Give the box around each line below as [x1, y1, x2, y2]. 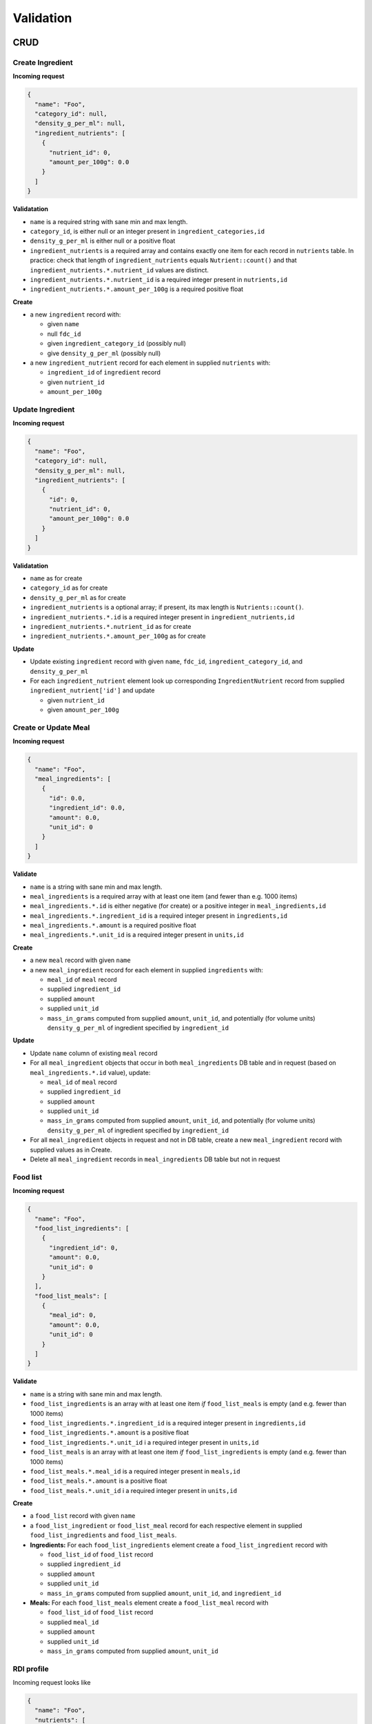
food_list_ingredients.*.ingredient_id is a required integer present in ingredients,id [30, 1419, 306, 1427]
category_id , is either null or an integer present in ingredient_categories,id [30, 227, 265, 235]
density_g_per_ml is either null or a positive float [30, 237, 176, 245]
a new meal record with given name [30, 956, 131, 965]
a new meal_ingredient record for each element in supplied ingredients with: [30, 965, 263, 974]
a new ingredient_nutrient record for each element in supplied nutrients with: [30, 359, 271, 367]
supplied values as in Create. [30, 1145, 112, 1154]
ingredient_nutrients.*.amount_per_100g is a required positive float [30, 285, 244, 293]
